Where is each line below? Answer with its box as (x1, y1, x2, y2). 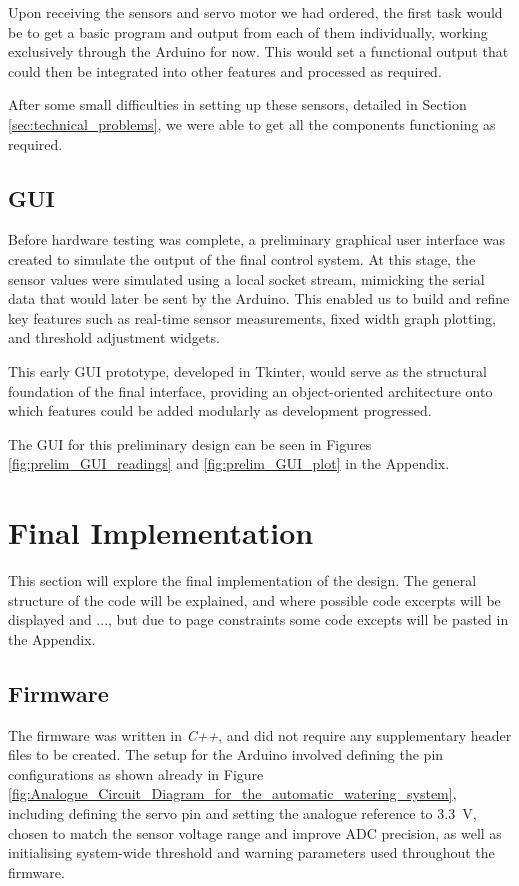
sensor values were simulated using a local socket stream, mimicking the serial (8, 268, 485, 289)
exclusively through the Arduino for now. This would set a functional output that (8, 41, 509, 62)
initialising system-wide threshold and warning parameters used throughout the (8, 842, 495, 863)
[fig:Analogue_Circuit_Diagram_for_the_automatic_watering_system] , (8, 783, 457, 804)
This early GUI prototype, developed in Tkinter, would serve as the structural (8, 360, 487, 381)
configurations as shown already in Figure (8, 763, 264, 784)
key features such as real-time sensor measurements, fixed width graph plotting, (8, 307, 496, 328)
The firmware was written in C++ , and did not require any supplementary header (8, 724, 512, 745)
